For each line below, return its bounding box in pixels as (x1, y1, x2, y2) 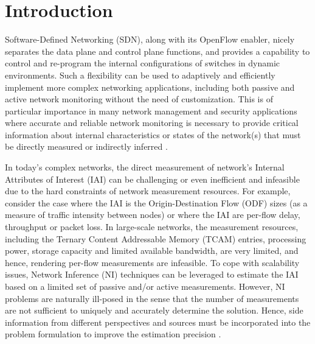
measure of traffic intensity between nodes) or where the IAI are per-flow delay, (5, 208, 300, 221)
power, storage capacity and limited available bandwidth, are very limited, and (5, 244, 299, 257)
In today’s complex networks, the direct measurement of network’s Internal (5, 161, 285, 174)
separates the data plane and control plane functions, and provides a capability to (5, 44, 310, 57)
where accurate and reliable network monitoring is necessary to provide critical (5, 116, 299, 129)
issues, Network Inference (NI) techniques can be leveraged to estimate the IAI (5, 268, 299, 281)
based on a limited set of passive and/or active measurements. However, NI (5, 280, 285, 292)
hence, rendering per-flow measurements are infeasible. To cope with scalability (5, 256, 300, 269)
